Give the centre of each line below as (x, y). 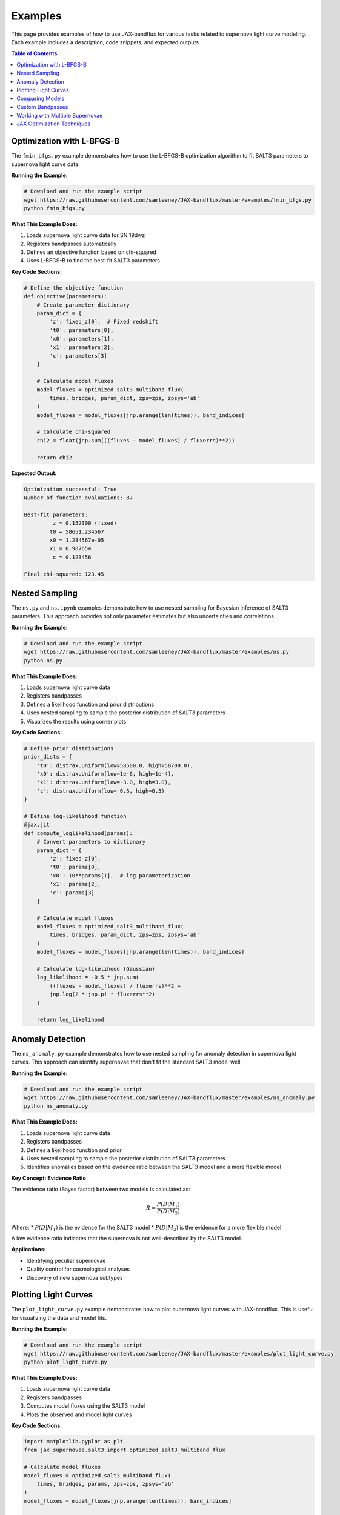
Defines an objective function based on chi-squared (92, 252)
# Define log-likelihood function (75, 816)
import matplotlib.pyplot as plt (74, 1441)
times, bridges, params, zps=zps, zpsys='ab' (105, 1484)
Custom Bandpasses (42, 107)
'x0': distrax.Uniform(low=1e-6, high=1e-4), (105, 774)
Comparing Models (41, 98)
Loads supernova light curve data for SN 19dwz (86, 235)
